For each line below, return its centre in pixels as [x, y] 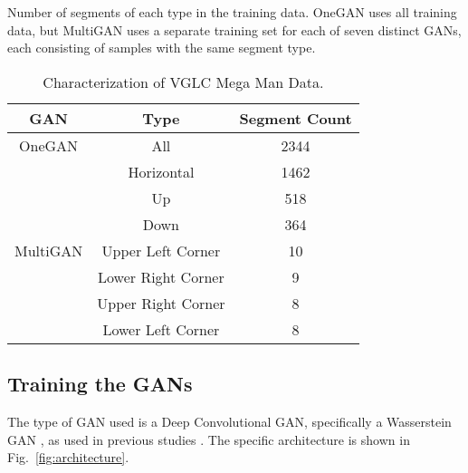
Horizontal [161, 171]
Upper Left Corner [161, 250]
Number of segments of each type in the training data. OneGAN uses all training [232, 12]
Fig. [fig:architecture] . [68, 457]
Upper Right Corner [161, 303]
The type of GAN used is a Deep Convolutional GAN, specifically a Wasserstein [229, 421]
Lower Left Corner [161, 329]
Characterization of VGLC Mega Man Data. [183, 82]
